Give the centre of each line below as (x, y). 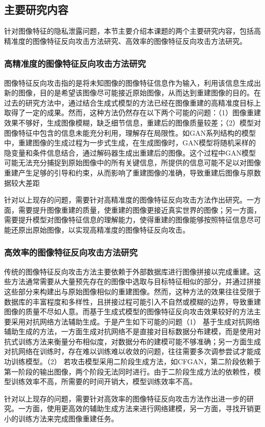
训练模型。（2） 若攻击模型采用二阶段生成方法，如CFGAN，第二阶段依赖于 (136, 361)
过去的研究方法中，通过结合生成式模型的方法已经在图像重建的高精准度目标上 (132, 102)
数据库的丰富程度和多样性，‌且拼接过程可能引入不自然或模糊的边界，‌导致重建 (132, 301)
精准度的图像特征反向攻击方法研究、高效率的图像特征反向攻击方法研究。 (125, 41)
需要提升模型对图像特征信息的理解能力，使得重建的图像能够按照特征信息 (125, 220)
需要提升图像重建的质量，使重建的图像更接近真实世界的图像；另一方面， (139, 209)
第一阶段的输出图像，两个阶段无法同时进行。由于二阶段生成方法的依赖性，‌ (129, 371)
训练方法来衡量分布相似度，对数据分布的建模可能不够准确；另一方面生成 (139, 341)
